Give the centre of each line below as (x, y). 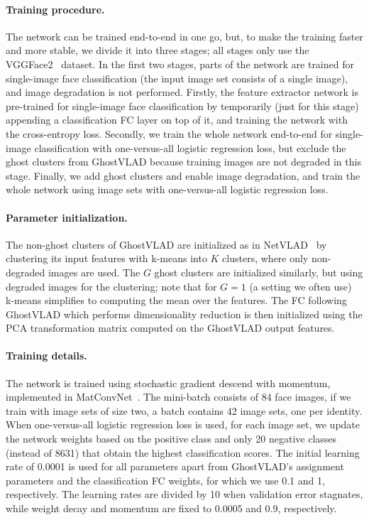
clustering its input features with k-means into (106, 258)
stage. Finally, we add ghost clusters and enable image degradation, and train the (183, 175)
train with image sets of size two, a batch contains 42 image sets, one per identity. (184, 410)
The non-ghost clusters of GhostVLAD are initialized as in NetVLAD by (166, 244)
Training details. (46, 356)
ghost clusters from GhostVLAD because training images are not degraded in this (183, 162)
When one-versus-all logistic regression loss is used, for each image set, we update (183, 424)
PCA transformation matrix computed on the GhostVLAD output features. (170, 328)
